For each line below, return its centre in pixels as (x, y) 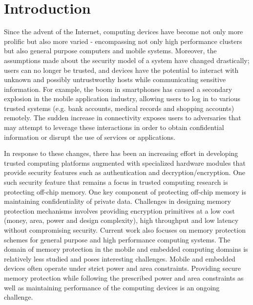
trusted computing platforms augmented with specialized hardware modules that (125, 163)
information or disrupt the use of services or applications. (90, 137)
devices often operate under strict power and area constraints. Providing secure (123, 268)
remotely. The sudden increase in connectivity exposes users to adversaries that (123, 118)
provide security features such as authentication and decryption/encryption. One (125, 172)
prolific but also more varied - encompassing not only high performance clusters (123, 41)
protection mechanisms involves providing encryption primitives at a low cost (119, 210)
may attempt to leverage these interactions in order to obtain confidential (114, 127)
